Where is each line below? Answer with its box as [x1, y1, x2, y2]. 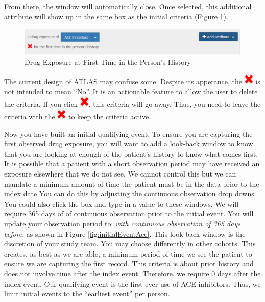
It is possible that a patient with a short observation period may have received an [4, 158, 260, 169]
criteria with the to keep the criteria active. [4, 111, 151, 122]
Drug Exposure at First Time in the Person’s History [25, 56, 191, 67]
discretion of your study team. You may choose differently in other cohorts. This [4, 238, 256, 249]
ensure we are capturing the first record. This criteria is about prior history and [4, 258, 254, 269]
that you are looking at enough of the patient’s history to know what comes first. [4, 148, 258, 159]
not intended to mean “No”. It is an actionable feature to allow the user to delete [4, 86, 258, 96]
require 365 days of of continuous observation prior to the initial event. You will [4, 208, 254, 219]
